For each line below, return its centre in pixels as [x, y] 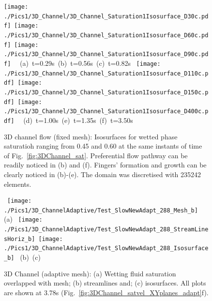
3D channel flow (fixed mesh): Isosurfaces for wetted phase [91, 136]
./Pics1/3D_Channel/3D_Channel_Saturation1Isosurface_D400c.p [106, 112]
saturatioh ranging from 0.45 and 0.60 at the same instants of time [103, 146]
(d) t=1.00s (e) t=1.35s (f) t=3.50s [78, 120]
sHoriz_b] [20, 239]
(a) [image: [23, 219]
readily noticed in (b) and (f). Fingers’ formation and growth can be [105, 165]
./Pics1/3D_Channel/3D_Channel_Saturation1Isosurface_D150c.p [106, 92]
